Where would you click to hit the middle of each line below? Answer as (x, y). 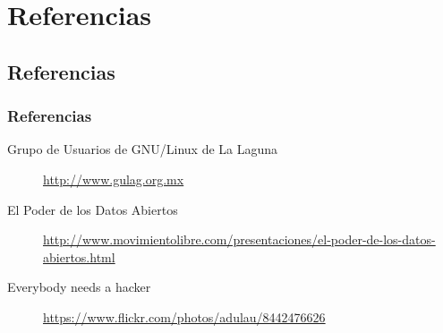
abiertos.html (79, 256)
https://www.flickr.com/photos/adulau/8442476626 (184, 316)
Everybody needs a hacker (79, 287)
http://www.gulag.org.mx (114, 179)
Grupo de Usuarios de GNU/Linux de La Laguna (143, 149)
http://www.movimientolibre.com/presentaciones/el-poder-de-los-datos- (239, 239)
